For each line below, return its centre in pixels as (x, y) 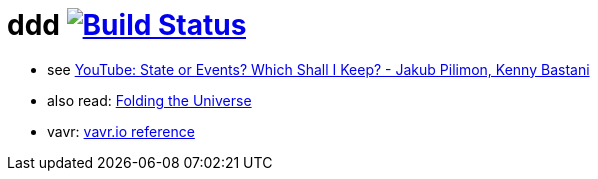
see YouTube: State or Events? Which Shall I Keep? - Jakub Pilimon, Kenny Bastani (318, 69)
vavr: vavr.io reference (121, 131)
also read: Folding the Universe (149, 100)
